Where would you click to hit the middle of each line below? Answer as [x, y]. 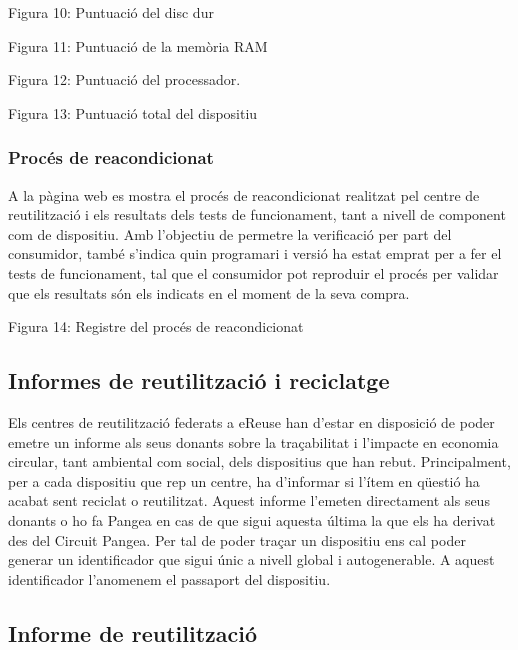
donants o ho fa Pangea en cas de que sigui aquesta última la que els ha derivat [252, 519]
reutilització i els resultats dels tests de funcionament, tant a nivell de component [257, 214]
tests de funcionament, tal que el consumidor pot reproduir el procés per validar [253, 272]
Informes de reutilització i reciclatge [199, 380]
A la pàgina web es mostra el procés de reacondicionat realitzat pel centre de [244, 194]
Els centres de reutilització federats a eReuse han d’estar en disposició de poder [251, 421]
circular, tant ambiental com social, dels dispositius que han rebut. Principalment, [259, 461]
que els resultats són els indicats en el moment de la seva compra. [209, 292]
